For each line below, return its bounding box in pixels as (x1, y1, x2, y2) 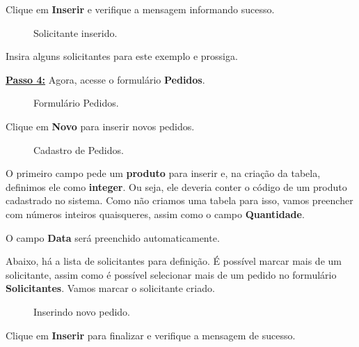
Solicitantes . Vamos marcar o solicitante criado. (6, 281, 215, 295)
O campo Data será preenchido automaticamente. (6, 230, 220, 245)
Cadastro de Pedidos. (33, 142, 124, 157)
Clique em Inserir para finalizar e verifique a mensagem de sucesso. (6, 327, 296, 342)
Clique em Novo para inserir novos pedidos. (6, 118, 195, 133)
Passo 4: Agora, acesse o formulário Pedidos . (6, 72, 205, 86)
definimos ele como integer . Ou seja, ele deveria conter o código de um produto (6, 179, 347, 194)
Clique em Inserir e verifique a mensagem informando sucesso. (6, 2, 275, 16)
